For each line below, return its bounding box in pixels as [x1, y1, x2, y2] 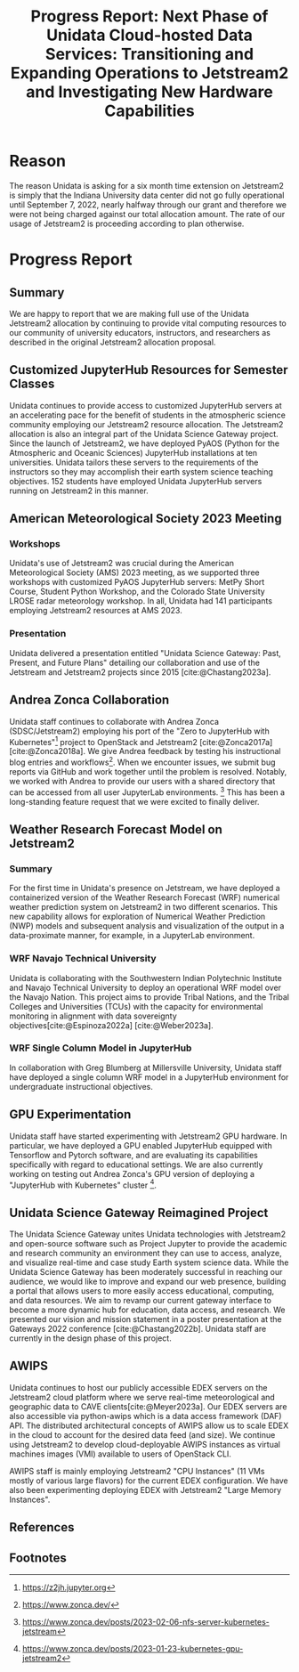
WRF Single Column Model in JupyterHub [9, 1042, 192, 1054]
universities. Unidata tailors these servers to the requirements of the [9, 457, 259, 467]
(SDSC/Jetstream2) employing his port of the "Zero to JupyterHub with [9, 726, 270, 736]
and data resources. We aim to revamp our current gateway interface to [9, 1295, 271, 1306]
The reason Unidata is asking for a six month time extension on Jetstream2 [9, 180, 285, 191]
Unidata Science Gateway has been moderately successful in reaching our [9, 1267, 283, 1278]
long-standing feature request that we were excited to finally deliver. [9, 796, 260, 807]
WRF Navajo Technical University [9, 953, 158, 965]
